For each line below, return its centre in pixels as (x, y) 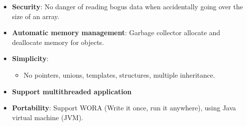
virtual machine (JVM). (48, 117)
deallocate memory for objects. (58, 42)
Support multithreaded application (72, 91)
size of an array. (36, 16)
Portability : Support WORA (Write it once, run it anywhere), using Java (124, 108)
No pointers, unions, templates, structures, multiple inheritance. (119, 74)
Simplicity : (30, 58)
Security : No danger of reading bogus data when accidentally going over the (127, 6)
